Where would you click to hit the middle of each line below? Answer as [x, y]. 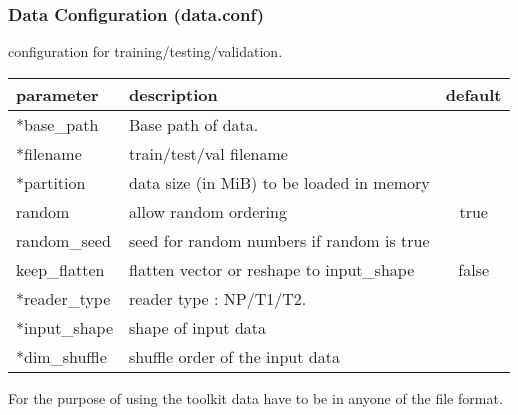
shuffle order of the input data [234, 356]
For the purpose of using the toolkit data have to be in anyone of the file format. [255, 397]
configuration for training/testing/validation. [145, 51]
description [173, 94]
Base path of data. [194, 124]
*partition [51, 182]
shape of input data [198, 327]
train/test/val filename [208, 153]
